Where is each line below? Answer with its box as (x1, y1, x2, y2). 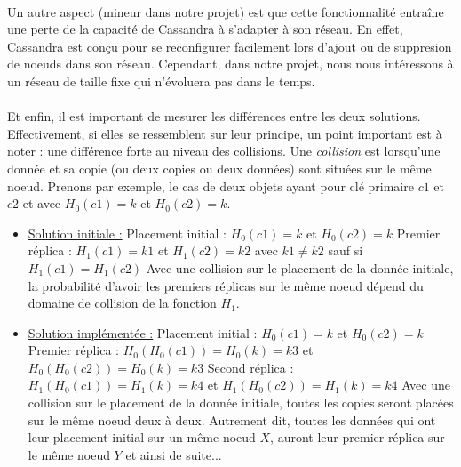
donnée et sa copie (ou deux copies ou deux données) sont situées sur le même (7, 158, 432, 177)
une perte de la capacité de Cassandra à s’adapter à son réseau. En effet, (7, 20, 403, 38)
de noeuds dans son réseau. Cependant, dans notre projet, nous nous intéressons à (7, 54, 454, 73)
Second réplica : (207, 358, 294, 376)
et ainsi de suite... (125, 445, 222, 463)
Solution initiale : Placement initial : (28, 223, 227, 242)
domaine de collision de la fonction (28, 294, 217, 312)
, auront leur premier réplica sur (270, 428, 445, 447)
